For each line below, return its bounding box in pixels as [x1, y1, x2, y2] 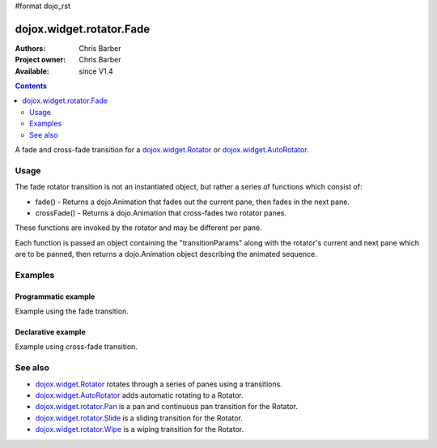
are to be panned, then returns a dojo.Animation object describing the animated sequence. [15, 250, 317, 259]
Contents [15, 81, 48, 91]
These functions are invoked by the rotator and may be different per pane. [15, 223, 262, 233]
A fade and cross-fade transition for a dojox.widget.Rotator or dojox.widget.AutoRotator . [15, 145, 309, 155]
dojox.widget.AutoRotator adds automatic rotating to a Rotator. [35, 390, 244, 400]
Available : [15, 66, 50, 76]
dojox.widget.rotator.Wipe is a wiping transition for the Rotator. [35, 425, 244, 434]
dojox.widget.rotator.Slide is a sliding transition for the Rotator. [35, 413, 243, 423]
